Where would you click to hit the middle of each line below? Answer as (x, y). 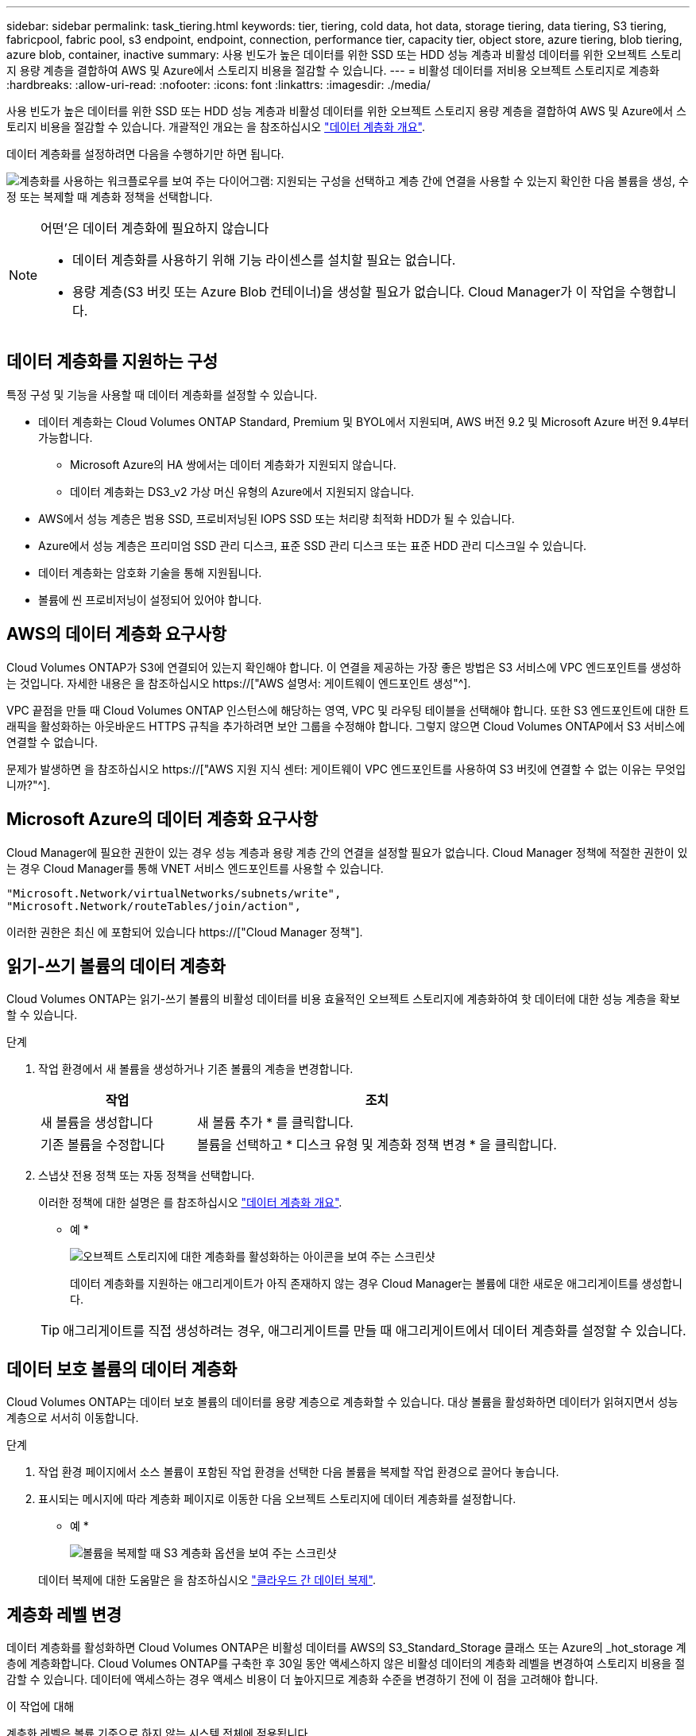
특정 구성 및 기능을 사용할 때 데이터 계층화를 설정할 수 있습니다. (162, 394)
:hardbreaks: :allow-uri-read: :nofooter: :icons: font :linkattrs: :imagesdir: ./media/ (218, 85)
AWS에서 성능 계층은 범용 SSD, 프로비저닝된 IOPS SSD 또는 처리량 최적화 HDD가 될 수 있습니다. (276, 518)
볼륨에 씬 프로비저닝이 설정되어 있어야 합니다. (150, 599)
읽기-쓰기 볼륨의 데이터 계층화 (116, 966)
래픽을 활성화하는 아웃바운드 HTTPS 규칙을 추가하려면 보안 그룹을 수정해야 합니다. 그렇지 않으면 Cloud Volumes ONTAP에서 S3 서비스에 (346, 726)
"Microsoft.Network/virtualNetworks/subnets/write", (174, 893)
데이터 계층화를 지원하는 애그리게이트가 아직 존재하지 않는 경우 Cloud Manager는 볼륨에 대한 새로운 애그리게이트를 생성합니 (376, 1284)
